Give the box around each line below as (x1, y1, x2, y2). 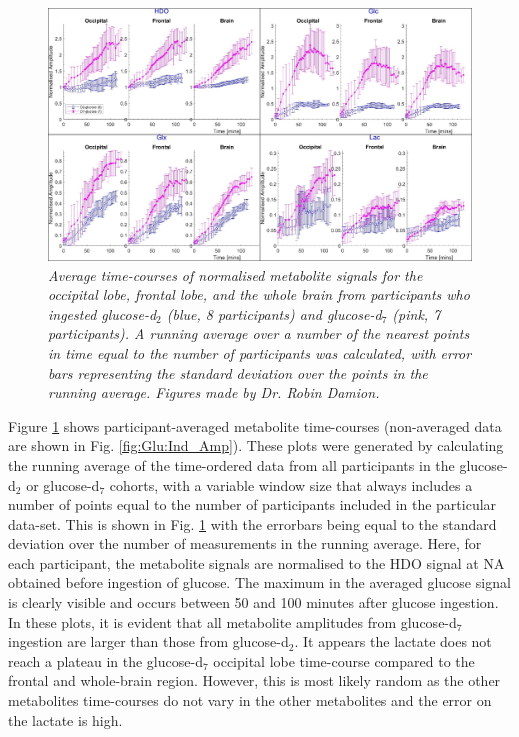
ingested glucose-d (48, 303, 157, 324)
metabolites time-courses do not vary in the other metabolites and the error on (8, 690, 492, 711)
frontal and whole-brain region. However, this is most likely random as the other (8, 670, 501, 691)
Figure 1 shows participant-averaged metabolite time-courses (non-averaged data (8, 415, 502, 436)
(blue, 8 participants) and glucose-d (166, 303, 382, 324)
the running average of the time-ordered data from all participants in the (8, 454, 455, 475)
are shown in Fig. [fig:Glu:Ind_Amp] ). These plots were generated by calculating (8, 435, 504, 456)
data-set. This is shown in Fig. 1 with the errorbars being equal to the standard (8, 513, 497, 534)
